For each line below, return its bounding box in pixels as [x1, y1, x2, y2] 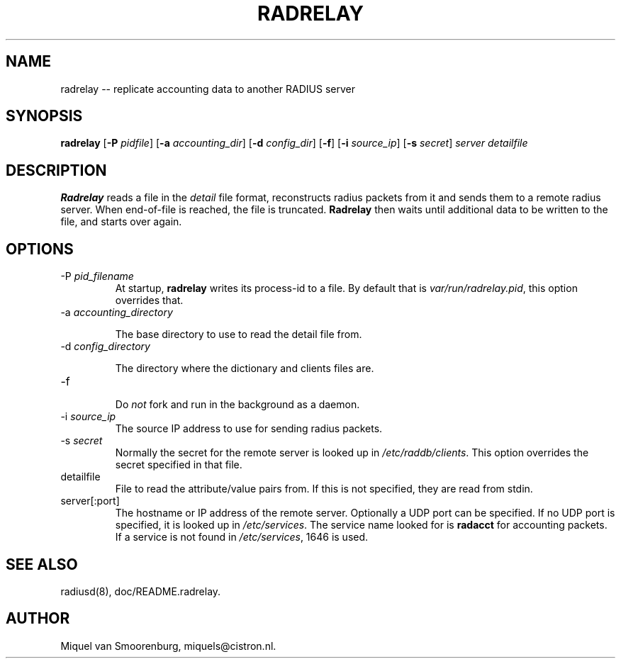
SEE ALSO [6, 555, 78, 573]
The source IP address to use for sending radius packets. [115, 422, 383, 435]
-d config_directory [60, 340, 150, 353]
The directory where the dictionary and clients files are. [115, 362, 374, 375]
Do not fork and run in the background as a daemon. [115, 398, 360, 411]
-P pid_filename [60, 270, 134, 283]
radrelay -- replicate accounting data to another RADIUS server [60, 82, 355, 95]
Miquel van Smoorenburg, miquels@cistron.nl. [60, 639, 276, 652]
